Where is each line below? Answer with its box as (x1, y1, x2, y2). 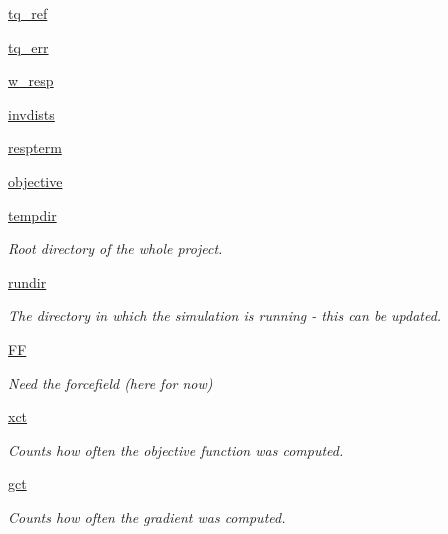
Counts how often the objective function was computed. (8, 439, 344, 460)
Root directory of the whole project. (8, 238, 223, 259)
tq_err (8, 36, 49, 57)
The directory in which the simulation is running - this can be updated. (8, 305, 442, 326)
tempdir (8, 204, 57, 225)
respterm (8, 137, 62, 158)
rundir (8, 271, 47, 292)
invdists (8, 103, 55, 124)
